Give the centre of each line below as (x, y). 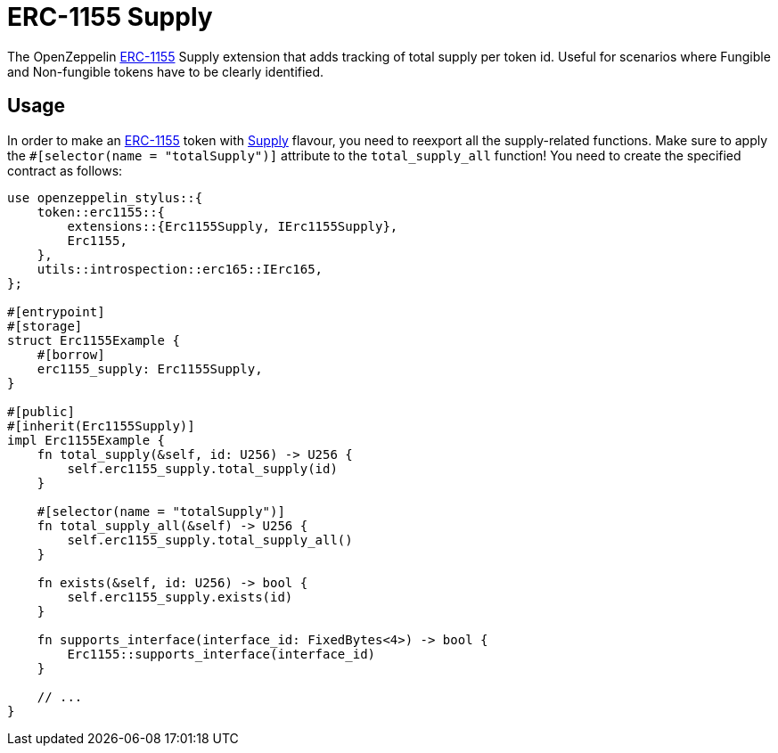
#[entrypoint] (56, 311)
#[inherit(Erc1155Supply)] (101, 426)
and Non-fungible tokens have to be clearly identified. (166, 71)
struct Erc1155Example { (94, 340)
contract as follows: (65, 170)
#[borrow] (71, 354)
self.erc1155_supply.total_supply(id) (202, 468)
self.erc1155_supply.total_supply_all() (210, 540)
